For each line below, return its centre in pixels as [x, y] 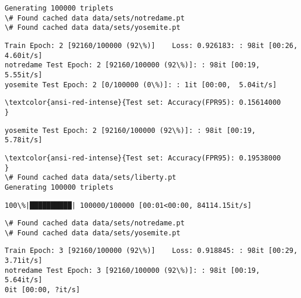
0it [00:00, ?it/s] [42, 290]
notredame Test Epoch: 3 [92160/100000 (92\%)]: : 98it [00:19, [132, 270]
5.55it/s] [24, 75]
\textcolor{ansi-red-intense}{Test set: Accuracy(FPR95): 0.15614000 [143, 103]
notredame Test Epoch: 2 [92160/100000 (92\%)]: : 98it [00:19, [132, 65]
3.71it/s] [24, 261]
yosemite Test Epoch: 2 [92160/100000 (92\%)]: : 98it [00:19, [130, 130]
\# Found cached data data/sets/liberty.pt [91, 178]
